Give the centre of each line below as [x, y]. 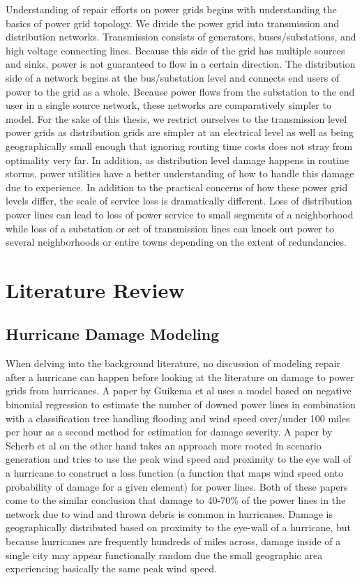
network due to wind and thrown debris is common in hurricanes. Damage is [169, 513]
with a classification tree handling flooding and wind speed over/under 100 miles [178, 418]
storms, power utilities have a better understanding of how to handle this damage [180, 173]
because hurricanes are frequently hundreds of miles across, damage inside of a [173, 541]
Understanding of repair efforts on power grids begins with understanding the [171, 9]
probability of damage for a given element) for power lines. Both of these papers [177, 486]
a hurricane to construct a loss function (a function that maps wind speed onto [174, 473]
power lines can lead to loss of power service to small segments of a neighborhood [180, 214]
